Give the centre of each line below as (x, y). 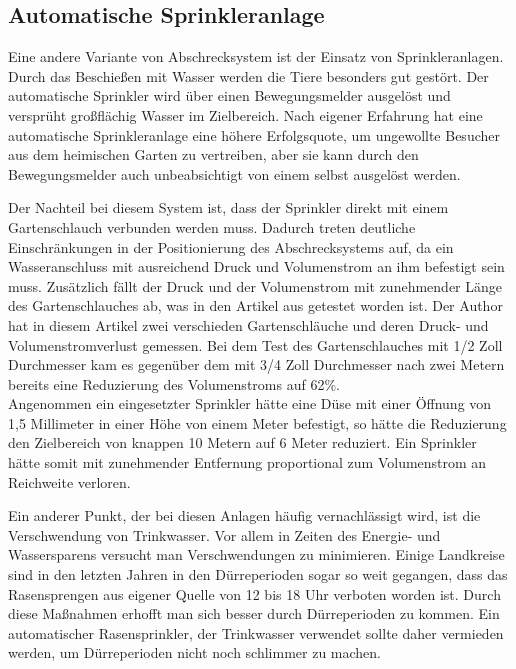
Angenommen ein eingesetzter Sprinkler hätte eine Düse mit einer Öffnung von (250, 403)
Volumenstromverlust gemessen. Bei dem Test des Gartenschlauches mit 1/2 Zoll (255, 344)
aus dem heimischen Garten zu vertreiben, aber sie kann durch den (213, 154)
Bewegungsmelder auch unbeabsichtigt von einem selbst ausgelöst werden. (234, 173)
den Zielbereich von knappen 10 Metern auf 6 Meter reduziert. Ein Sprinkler (242, 442)
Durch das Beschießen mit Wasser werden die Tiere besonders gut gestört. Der (248, 75)
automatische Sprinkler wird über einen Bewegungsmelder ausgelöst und (229, 95)
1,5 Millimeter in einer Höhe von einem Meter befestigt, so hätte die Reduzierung (257, 422)
